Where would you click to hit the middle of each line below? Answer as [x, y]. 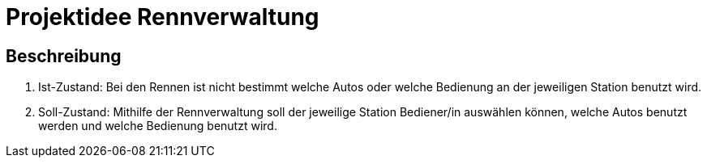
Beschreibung [64, 56]
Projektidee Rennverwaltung [163, 17]
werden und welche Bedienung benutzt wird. [158, 126]
